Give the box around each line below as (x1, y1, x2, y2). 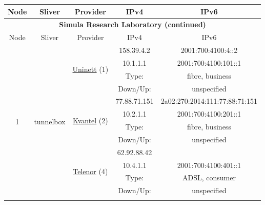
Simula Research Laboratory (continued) (59, 19, 206, 30)
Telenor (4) (73, 166, 108, 177)
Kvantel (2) (72, 115, 108, 125)
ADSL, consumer (182, 172, 236, 183)
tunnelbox (34, 116, 66, 127)
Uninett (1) (72, 64, 109, 74)
